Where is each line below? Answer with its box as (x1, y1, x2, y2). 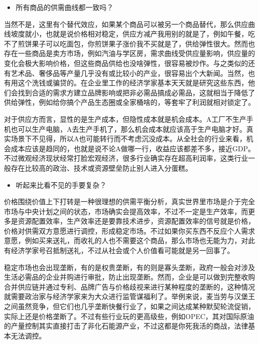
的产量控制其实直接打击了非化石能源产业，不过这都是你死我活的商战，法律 (4, 321, 248, 331)
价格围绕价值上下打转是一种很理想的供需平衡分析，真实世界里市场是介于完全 (4, 196, 255, 207)
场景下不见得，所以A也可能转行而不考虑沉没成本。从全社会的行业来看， (10, 133, 247, 144)
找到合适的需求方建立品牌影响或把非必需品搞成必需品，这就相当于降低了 (17, 87, 255, 97)
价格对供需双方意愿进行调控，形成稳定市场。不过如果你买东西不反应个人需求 (4, 225, 255, 236)
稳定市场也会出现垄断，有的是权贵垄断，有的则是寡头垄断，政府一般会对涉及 (4, 262, 255, 272)
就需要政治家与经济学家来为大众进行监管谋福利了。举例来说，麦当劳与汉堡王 (4, 291, 255, 302)
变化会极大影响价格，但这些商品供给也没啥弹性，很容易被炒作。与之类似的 (4, 57, 248, 68)
